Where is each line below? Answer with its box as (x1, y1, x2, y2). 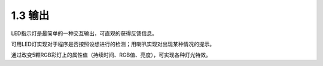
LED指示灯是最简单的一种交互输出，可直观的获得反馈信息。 (11, 30, 158, 37)
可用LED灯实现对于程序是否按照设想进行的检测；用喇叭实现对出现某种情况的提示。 (11, 40, 215, 48)
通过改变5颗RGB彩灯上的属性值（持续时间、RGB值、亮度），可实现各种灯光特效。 (11, 51, 212, 59)
